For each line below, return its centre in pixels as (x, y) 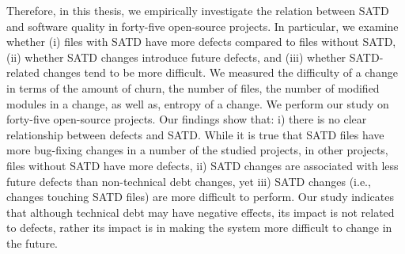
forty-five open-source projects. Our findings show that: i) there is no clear (187, 119)
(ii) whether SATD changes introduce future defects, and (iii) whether (176, 57)
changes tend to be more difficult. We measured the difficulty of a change (220, 72)
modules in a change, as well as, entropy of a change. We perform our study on (198, 103)
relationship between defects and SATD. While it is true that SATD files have (195, 134)
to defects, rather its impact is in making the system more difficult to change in (199, 227)
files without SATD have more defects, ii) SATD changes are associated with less (202, 165)
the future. (32, 243)
